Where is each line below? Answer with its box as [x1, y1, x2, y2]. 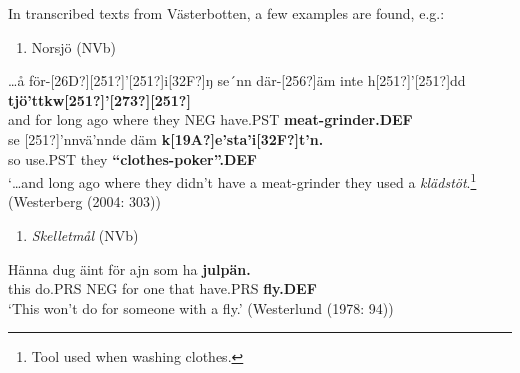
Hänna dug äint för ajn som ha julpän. [8, 258, 251, 279]
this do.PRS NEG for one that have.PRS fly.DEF [8, 278, 317, 299]
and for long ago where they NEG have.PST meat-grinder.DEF [8, 109, 413, 130]
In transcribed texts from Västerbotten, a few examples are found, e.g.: [8, 3, 445, 23]
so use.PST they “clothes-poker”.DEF [8, 148, 257, 169]
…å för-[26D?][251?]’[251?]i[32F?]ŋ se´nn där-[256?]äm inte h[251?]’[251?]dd [8, 70, 466, 91]
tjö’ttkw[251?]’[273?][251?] [8, 89, 191, 110]
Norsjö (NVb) [31, 36, 116, 57]
